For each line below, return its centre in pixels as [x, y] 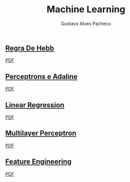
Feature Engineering [38, 162]
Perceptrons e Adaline [41, 76]
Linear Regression [35, 105]
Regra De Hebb [30, 48]
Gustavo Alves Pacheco [86, 24]
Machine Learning [86, 9]
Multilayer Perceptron [41, 133]
